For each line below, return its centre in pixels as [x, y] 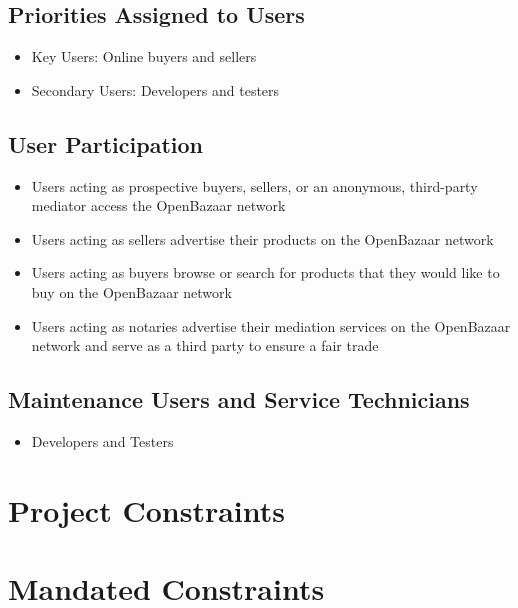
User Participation [105, 143]
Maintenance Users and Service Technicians [239, 399]
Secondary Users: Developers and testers [155, 89]
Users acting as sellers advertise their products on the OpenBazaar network [262, 238]
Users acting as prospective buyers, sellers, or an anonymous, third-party [254, 185]
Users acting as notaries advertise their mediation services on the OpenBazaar [271, 325]
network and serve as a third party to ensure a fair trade [205, 345]
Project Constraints [146, 509]
